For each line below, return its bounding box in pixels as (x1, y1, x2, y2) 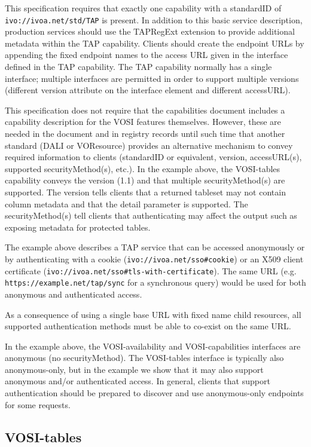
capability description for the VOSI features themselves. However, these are (5, 115, 281, 128)
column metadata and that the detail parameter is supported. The (5, 197, 248, 210)
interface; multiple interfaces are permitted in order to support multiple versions (5, 72, 299, 84)
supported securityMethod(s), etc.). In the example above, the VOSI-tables (5, 162, 280, 174)
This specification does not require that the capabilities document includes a (5, 103, 285, 116)
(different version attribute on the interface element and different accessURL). (5, 84, 291, 96)
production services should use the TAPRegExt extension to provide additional (5, 25, 295, 38)
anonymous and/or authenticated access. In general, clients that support (5, 375, 270, 387)
